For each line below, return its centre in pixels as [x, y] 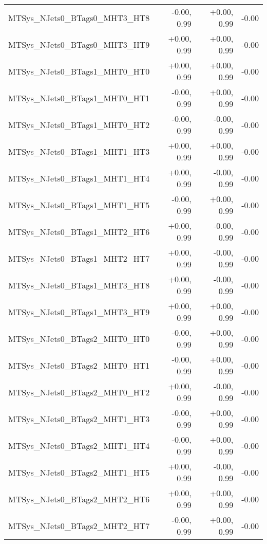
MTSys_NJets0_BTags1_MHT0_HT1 [79, 98]
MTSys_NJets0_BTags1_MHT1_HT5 [79, 205]
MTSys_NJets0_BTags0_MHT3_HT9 [79, 44]
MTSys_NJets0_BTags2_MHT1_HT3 [79, 419]
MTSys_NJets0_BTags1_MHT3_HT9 [79, 312]
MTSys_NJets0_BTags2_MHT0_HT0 [79, 338]
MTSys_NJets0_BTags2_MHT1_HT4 [79, 445]
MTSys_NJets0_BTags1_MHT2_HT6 [79, 231]
